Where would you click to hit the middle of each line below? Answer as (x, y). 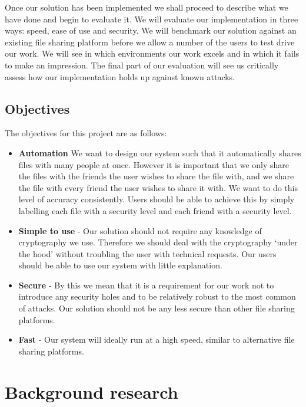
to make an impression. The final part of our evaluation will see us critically (142, 65)
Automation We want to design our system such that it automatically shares (160, 152)
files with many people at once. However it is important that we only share (154, 164)
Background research (92, 391)
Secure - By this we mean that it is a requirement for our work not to (146, 285)
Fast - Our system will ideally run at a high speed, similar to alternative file (157, 339)
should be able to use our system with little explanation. (120, 265)
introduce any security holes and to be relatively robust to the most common (157, 296)
